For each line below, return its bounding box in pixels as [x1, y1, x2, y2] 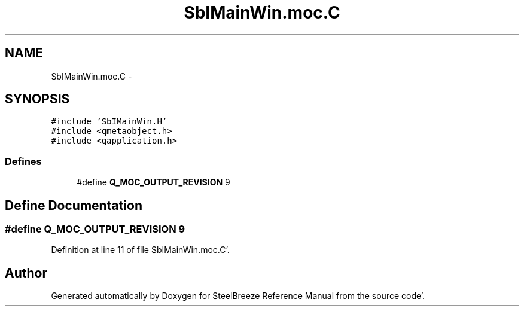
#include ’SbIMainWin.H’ [51, 117, 167, 127]
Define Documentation [5, 197, 142, 213]
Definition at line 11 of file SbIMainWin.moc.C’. [51, 245, 230, 255]
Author [5, 265, 47, 280]
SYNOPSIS [5, 92, 70, 107]
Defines [5, 155, 42, 167]
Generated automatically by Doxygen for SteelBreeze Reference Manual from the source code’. [51, 291, 425, 301]
